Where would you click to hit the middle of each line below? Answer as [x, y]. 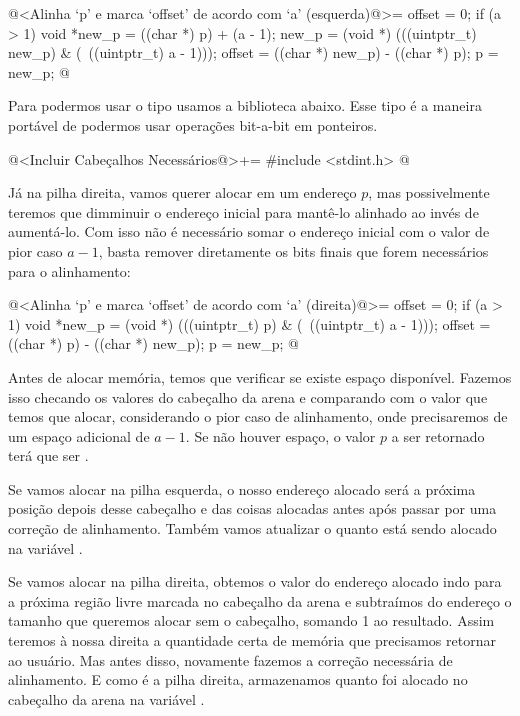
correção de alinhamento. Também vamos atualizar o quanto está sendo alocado [252, 528]
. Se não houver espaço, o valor [280, 435]
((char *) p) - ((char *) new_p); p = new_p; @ [153, 343]
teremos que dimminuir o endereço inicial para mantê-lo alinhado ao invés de [243, 211]
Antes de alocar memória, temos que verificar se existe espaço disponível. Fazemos [260, 376]
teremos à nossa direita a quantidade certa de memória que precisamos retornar [252, 640]
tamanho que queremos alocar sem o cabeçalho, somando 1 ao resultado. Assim [251, 620]
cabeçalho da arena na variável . [106, 698]
